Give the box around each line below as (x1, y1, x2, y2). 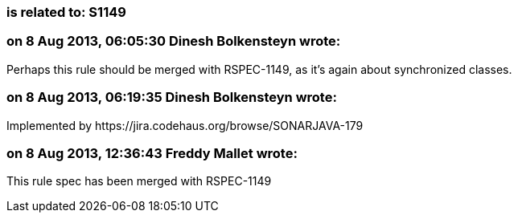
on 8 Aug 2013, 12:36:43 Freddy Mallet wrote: (6, 144, 298, 161)
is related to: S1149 (6, 4, 126, 20)
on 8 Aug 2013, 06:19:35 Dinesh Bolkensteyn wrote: (6, 89, 337, 106)
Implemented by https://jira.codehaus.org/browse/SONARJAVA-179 (6, 118, 364, 132)
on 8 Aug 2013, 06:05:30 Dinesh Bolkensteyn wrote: (6, 33, 341, 50)
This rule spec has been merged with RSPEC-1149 (6, 174, 272, 189)
